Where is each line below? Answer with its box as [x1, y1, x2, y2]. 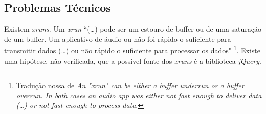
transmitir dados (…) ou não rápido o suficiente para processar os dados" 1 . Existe [4, 44, 261, 56]
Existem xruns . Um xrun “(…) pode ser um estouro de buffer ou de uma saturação [4, 23, 262, 34]
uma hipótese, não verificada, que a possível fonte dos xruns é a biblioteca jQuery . [4, 55, 261, 66]
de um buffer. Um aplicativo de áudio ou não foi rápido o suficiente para [4, 33, 231, 44]
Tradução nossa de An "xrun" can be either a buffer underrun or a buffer [16, 80, 245, 91]
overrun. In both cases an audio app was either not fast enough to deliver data [16, 90, 262, 100]
